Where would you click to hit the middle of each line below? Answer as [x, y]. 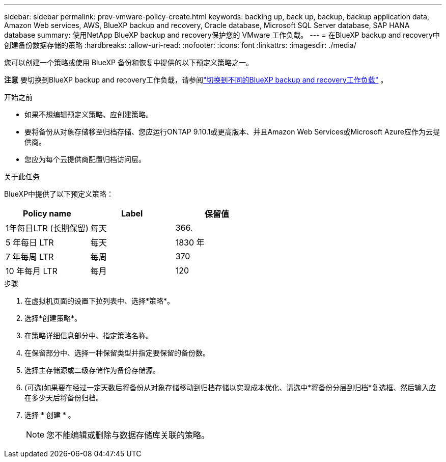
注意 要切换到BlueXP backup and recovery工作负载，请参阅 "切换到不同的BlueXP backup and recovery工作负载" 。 [196, 80]
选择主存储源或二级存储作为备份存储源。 [92, 370]
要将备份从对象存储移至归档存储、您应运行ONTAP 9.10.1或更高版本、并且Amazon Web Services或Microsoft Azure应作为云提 [232, 132]
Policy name [47, 213]
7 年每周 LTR [30, 257]
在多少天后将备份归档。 [64, 398]
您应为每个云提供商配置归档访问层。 [85, 159]
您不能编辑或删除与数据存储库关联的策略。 [128, 435]
